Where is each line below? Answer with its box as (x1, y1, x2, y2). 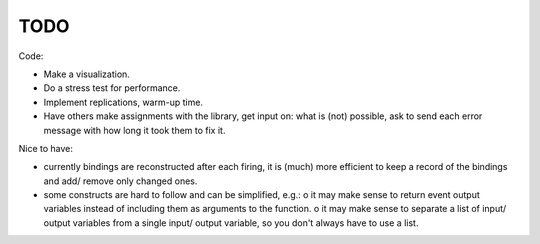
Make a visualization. (43, 68, 130, 80)
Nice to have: (18, 142, 74, 154)
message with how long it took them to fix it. (43, 124, 226, 136)
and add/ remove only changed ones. (43, 175, 198, 187)
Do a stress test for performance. (43, 82, 181, 94)
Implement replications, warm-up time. (43, 96, 204, 108)
